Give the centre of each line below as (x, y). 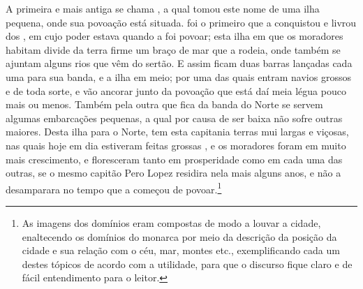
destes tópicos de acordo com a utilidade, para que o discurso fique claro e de (187, 264)
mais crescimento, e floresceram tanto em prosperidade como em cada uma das (174, 159)
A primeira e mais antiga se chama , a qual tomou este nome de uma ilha (163, 8)
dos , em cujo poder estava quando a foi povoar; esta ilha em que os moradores (175, 36)
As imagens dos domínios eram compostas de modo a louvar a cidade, (171, 222)
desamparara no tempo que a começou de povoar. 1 (114, 188)
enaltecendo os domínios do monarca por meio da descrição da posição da (179, 236)
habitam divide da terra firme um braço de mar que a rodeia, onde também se (173, 49)
